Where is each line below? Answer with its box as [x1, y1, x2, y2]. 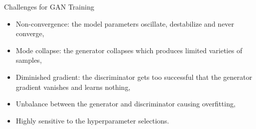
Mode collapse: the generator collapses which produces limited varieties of [16, 45, 242, 55]
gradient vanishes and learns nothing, [16, 81, 131, 92]
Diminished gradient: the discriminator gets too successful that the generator [16, 71, 252, 82]
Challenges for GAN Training [4, 2, 94, 12]
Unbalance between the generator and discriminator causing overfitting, [16, 98, 236, 109]
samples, [16, 55, 42, 65]
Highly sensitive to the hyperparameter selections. [16, 115, 169, 125]
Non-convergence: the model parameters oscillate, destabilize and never [16, 18, 234, 29]
